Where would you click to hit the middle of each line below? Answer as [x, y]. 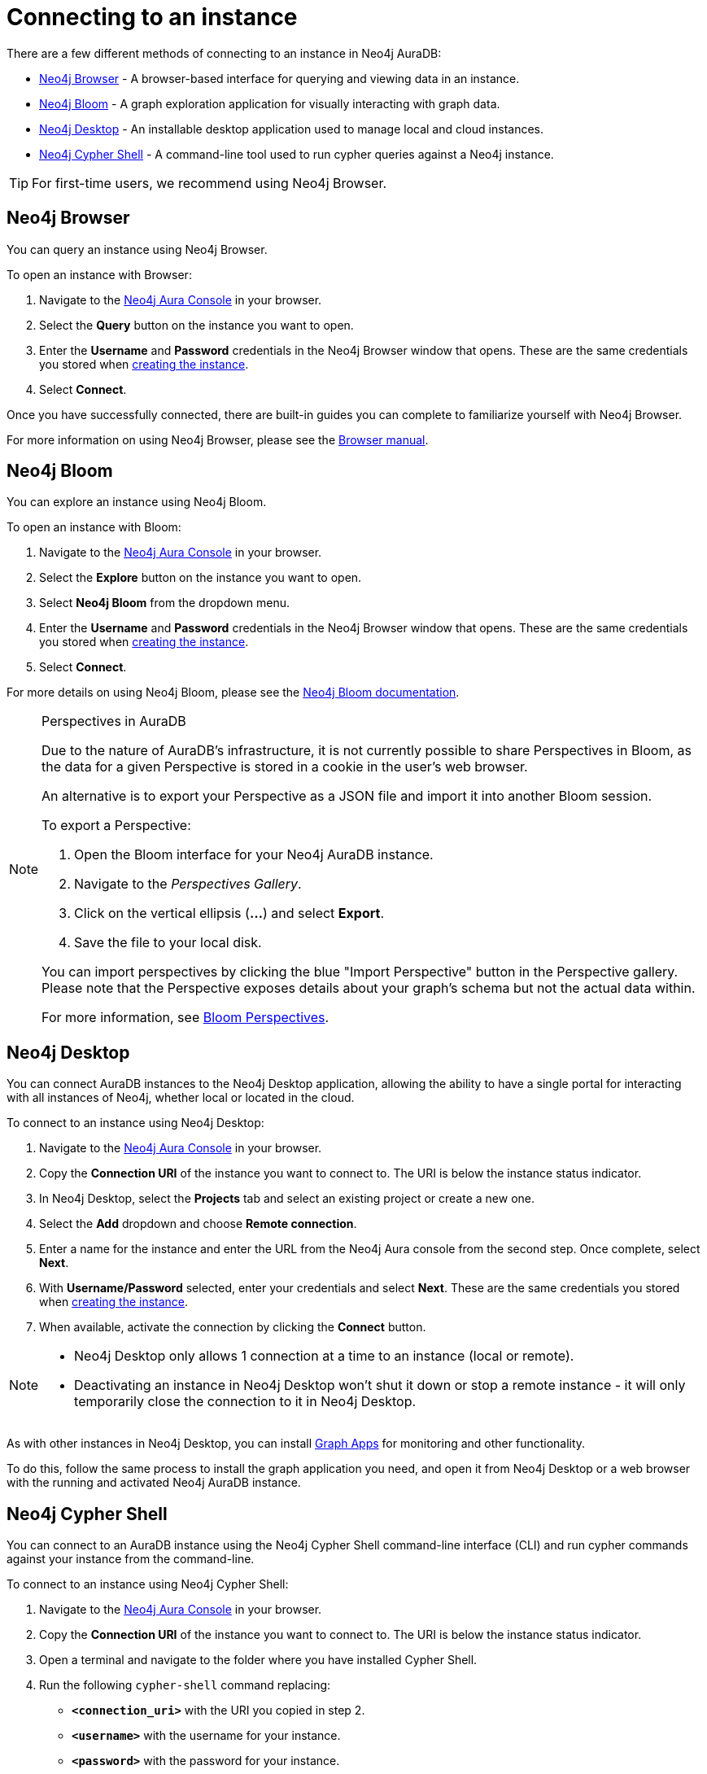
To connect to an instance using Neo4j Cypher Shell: [148, 1584]
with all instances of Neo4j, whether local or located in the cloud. [181, 1098]
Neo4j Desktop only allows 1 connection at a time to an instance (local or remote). [324, 1356]
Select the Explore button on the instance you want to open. [201, 578]
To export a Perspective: [116, 826]
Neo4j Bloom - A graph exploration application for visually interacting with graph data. [270, 103]
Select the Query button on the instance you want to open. [196, 325]
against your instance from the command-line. [131, 1559]
